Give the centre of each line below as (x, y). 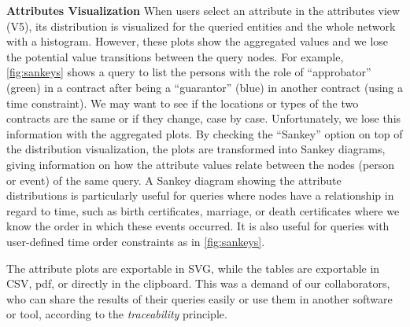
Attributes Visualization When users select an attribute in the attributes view (203, 10)
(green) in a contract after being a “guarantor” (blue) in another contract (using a (205, 87)
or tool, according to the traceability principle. (117, 314)
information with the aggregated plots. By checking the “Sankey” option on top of (205, 133)
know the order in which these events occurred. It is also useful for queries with (198, 226)
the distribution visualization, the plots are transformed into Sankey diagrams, (196, 149)
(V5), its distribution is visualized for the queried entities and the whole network (201, 26)
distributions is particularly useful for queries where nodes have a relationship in (200, 195)
